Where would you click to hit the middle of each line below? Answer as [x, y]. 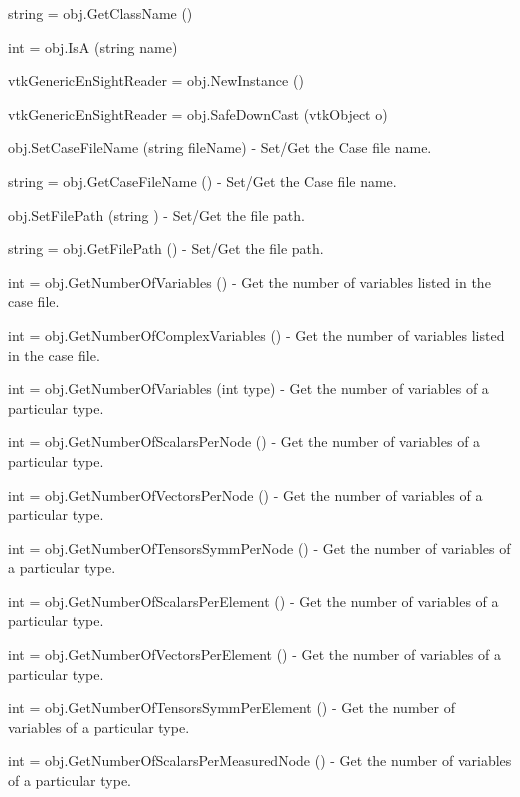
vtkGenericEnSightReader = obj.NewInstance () [156, 80]
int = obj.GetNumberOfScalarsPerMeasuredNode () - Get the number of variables [260, 760]
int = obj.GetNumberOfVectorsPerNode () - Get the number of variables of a [245, 494]
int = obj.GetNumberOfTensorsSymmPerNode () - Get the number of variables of [259, 547]
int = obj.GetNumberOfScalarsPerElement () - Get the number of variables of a [253, 600]
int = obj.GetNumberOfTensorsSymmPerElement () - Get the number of [231, 707]
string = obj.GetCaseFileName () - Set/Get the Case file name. [202, 180]
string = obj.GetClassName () [100, 13]
